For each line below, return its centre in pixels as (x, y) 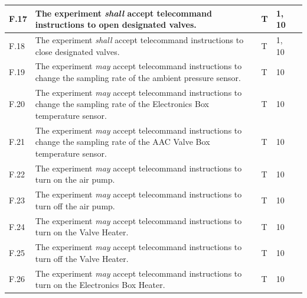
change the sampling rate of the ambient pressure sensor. (138, 77)
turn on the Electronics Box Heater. (100, 285)
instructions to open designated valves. (116, 25)
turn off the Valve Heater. (82, 258)
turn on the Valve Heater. (82, 232)
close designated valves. (77, 51)
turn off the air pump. (75, 205)
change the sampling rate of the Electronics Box (122, 104)
